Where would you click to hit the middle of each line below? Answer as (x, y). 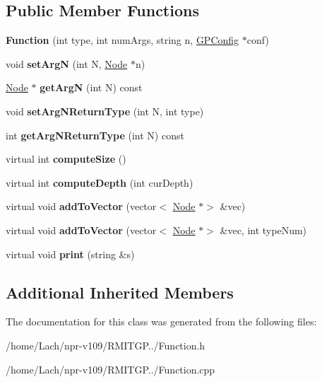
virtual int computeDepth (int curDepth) (100, 182)
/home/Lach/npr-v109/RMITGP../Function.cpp (111, 369)
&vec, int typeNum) (263, 230)
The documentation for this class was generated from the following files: (161, 322)
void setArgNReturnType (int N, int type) (105, 111)
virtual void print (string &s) (70, 254)
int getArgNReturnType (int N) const (95, 135)
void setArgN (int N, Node (67, 63)
